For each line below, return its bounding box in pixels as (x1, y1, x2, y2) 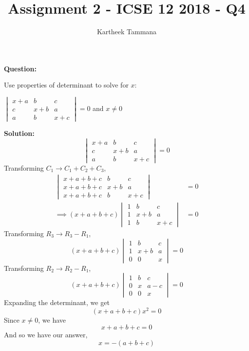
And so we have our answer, (4, 329, 88, 340)
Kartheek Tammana (96, 26, 157, 37)
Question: (4, 63, 37, 73)
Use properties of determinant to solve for (4, 80, 129, 90)
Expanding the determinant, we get (4, 297, 110, 307)
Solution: (4, 128, 35, 138)
